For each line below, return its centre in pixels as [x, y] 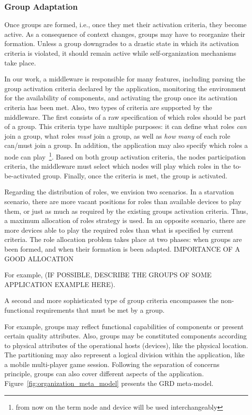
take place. [20, 62]
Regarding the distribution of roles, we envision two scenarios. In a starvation [119, 192]
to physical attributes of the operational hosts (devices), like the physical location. [126, 345]
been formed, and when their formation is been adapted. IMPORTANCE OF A [122, 248]
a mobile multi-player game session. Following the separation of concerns [112, 364]
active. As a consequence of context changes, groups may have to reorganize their [125, 34]
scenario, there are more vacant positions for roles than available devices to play [123, 201]
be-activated [22, 175]
